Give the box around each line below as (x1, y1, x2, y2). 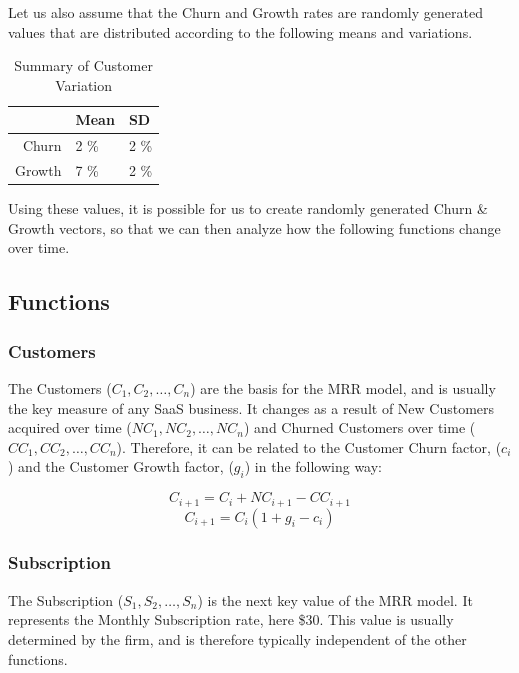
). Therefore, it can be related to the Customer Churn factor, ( (116, 436, 502, 457)
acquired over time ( (8, 417, 132, 438)
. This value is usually (319, 609, 454, 630)
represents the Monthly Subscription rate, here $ (8, 609, 306, 630)
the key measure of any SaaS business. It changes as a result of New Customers (8, 397, 495, 418)
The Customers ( (8, 377, 112, 398)
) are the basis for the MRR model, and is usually (190, 377, 496, 398)
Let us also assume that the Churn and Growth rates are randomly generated (8, 2, 483, 22)
